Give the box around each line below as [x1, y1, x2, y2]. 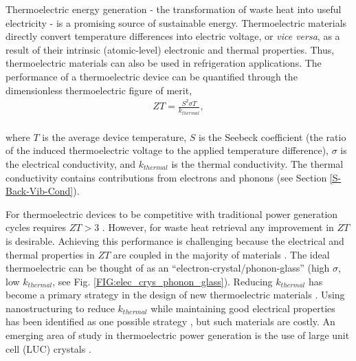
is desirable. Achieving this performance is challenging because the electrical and [5, 233, 344, 248]
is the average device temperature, [42, 129, 187, 144]
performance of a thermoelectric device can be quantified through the [5, 69, 298, 83]
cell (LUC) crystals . [5, 341, 91, 355]
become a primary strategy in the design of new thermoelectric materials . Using [5, 287, 345, 302]
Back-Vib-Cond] [5, 184, 74, 198]
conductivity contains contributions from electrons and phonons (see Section [5, 170, 327, 184]
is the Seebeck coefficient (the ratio [199, 129, 346, 144]
